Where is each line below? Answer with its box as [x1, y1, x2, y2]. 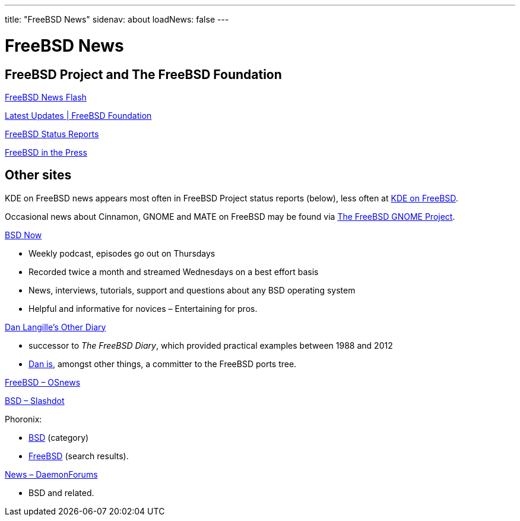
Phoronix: [5, 413, 42, 424]
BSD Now [5, 229, 42, 240]
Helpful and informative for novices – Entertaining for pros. [28, 303, 258, 314]
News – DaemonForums [5, 469, 98, 479]
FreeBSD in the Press [5, 147, 87, 157]
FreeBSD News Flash [5, 91, 87, 102]
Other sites [5, 168, 72, 183]
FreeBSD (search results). [28, 450, 129, 461]
